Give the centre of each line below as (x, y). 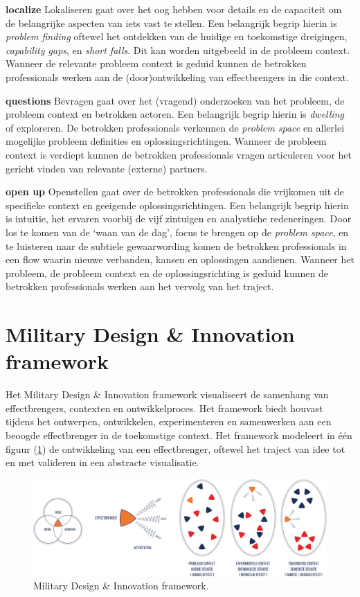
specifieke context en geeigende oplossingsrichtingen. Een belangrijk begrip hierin (177, 205)
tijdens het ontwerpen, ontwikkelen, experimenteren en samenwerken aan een (169, 421)
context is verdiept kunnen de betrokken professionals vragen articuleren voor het (179, 154)
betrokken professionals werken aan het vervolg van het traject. (140, 286)
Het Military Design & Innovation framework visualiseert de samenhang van (167, 394)
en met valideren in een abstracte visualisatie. (102, 462)
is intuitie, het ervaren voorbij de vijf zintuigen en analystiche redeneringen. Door (179, 219)
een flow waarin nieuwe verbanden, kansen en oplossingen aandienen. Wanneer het (180, 259)
